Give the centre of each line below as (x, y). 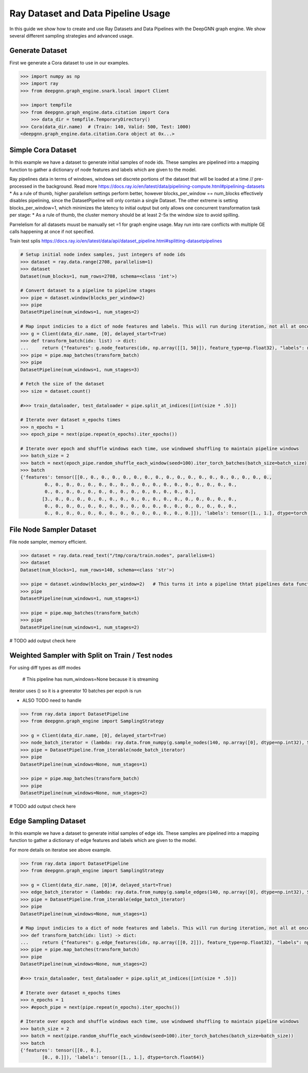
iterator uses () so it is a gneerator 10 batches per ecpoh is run (75, 691)
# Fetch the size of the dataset (62, 384)
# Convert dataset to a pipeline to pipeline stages (88, 291)
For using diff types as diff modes (45, 667)
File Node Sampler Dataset (53, 530)
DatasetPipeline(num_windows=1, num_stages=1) (80, 599)
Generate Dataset (38, 51)
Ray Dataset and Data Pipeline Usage (90, 13)
